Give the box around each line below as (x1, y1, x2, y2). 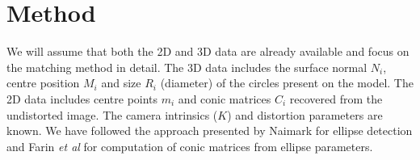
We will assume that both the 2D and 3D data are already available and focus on (6, 43, 409, 60)
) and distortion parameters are (227, 106, 383, 123)
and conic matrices (178, 90, 271, 107)
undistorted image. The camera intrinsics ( (6, 106, 218, 123)
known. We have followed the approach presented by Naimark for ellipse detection (6, 122, 413, 139)
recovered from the (289, 90, 383, 107)
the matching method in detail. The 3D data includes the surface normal (6, 58, 367, 75)
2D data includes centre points (6, 90, 158, 107)
